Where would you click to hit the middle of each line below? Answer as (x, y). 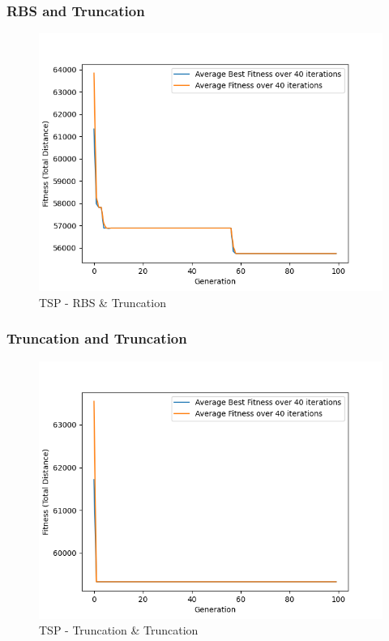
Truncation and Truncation (97, 338)
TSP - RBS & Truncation (103, 302)
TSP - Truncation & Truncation (119, 630)
